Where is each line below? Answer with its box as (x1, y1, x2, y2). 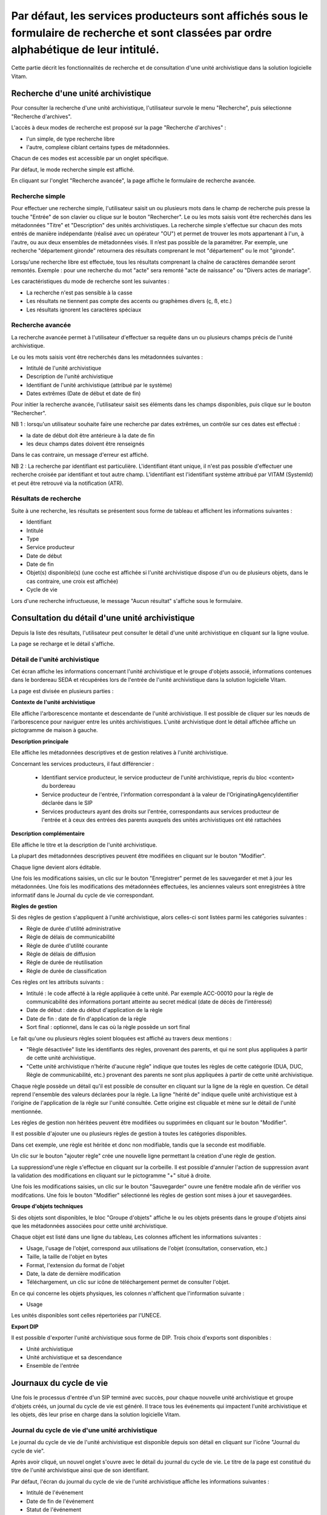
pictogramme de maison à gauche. (11, 727, 98, 734)
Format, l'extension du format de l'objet (26, 1261, 125, 1269)
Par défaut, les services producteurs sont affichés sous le (11, 9, 308, 22)
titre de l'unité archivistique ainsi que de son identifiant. (11, 1467, 150, 1474)
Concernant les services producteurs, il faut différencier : (11, 760, 154, 767)
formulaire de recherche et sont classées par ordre (11, 26, 272, 39)
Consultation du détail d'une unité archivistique (11, 613, 195, 624)
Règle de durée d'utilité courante (26, 942, 108, 949)
